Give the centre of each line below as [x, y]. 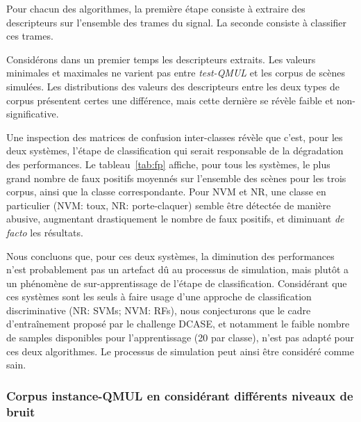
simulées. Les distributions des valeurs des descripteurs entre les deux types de [173, 86]
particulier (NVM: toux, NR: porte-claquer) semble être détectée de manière [169, 205]
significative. [33, 114]
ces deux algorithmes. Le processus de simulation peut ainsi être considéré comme [180, 351]
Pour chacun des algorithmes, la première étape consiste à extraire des [156, 8]
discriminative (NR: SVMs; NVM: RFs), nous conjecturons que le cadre [159, 310]
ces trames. [30, 36]
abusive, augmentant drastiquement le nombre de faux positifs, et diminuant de [175, 219]
